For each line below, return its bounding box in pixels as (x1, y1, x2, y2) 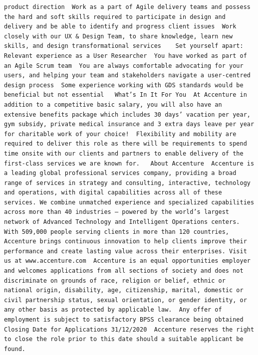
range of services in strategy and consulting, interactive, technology (4, 179, 251, 186)
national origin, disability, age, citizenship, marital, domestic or (4, 287, 244, 294)
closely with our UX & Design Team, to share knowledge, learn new (4, 32, 233, 40)
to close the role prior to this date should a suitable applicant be (4, 336, 244, 343)
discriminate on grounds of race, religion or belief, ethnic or (4, 277, 226, 284)
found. (4, 345, 25, 353)
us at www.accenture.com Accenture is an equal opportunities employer (4, 257, 251, 265)
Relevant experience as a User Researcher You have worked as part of (4, 52, 247, 59)
